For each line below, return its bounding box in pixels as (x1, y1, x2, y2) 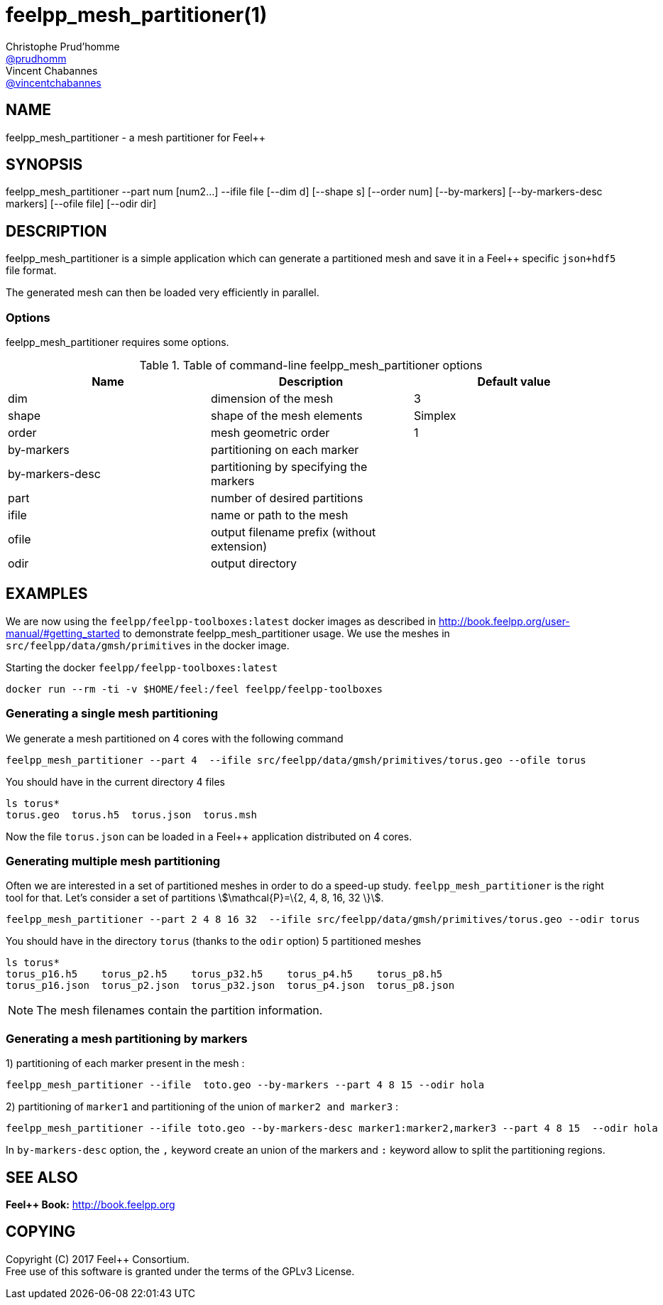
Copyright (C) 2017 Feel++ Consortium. (6, 1252, 190, 1265)
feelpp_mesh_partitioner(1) (6, 3, 268, 27)
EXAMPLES (6, 585, 88, 603)
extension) (210, 539, 268, 554)
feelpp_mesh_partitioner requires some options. (6, 336, 229, 349)
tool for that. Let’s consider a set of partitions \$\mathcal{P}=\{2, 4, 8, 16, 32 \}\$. (6, 892, 384, 904)
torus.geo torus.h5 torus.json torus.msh (6, 808, 258, 821)
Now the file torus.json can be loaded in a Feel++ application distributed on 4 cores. (6, 830, 412, 843)
